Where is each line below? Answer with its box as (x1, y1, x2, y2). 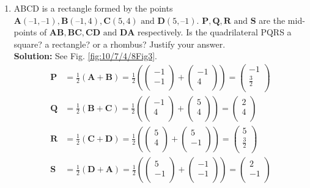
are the (259, 13, 286, 26)
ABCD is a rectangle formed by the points (13, 2, 173, 14)
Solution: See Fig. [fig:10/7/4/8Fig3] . (13, 49, 157, 62)
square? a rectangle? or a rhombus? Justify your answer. (13, 37, 226, 50)
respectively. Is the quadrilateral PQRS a (138, 26, 292, 38)
